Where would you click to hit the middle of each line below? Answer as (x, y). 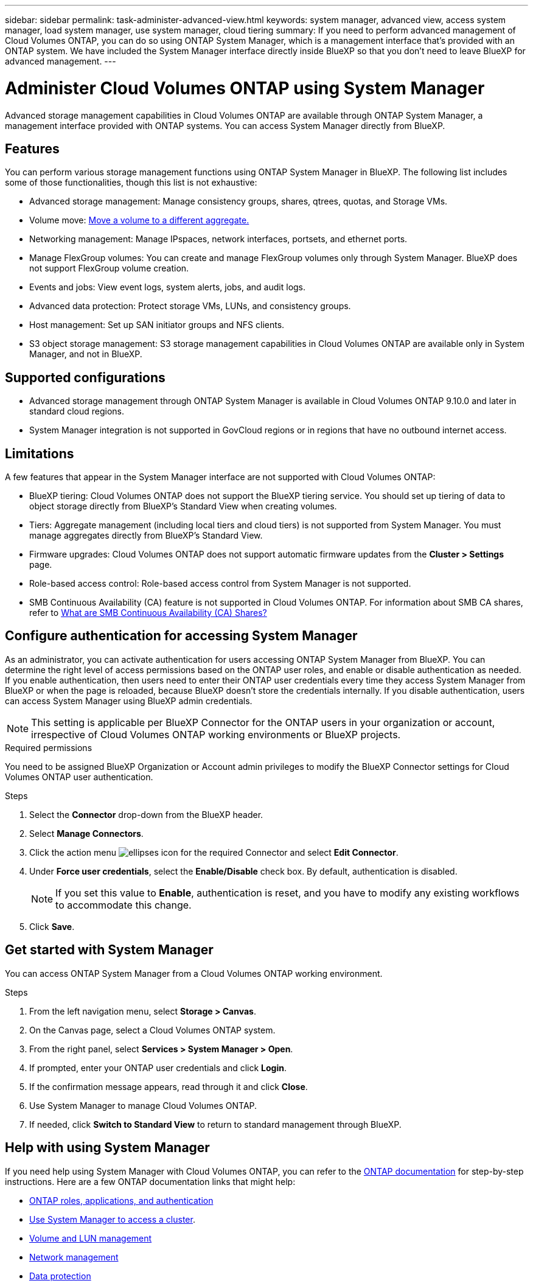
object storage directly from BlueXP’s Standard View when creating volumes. (183, 506)
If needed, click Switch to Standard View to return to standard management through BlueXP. (215, 1124)
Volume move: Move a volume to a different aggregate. (139, 220)
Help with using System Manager (107, 1148)
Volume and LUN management (91, 1238)
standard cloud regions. (77, 411)
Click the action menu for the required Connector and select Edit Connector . (214, 852)
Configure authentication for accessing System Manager (181, 636)
